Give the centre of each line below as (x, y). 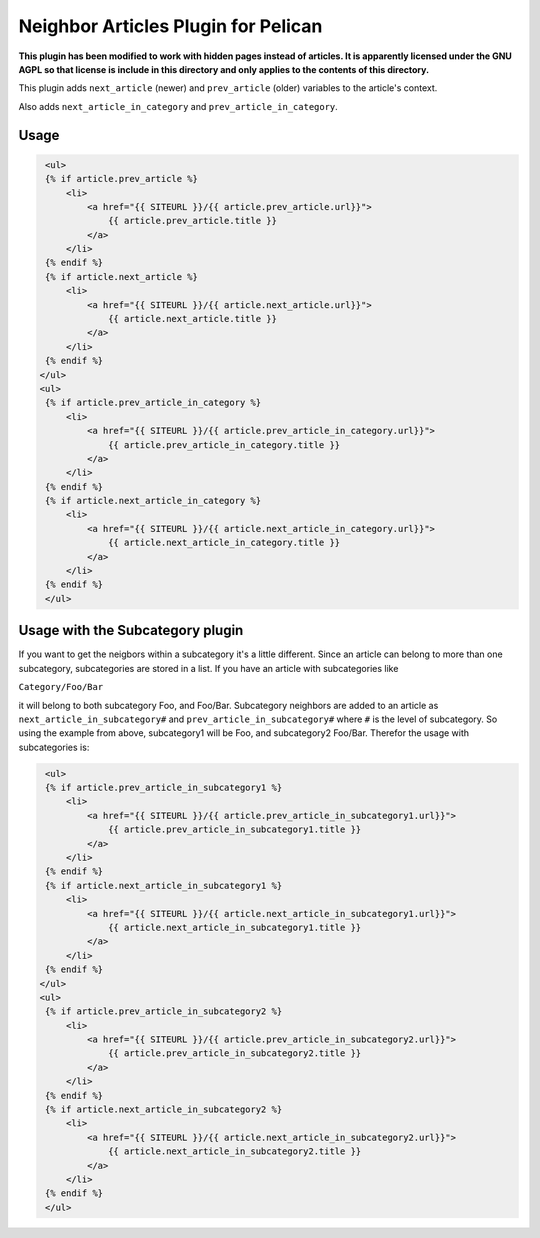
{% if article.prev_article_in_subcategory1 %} (164, 788)
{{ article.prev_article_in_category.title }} (224, 444)
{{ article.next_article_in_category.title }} (224, 543)
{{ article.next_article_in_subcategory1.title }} (235, 927)
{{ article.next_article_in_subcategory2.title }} (235, 1151)
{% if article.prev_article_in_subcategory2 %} (164, 1011)
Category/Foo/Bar (61, 687)
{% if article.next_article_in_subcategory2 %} (164, 1109)
